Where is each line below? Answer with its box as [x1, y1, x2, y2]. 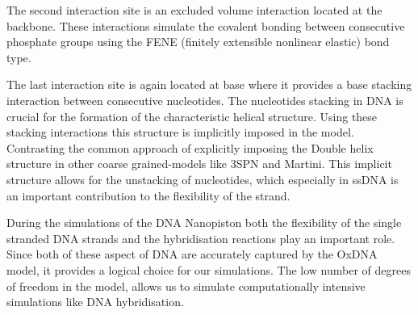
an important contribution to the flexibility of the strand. [6, 187, 291, 204]
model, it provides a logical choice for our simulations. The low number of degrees [6, 261, 411, 278]
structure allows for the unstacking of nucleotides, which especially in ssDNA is [6, 170, 399, 187]
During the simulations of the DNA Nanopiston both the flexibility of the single [6, 214, 402, 231]
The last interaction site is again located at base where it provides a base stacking [6, 76, 412, 93]
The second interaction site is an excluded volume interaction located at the [6, 2, 382, 18]
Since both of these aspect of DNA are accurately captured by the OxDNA [6, 246, 378, 262]
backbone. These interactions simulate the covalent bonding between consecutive [6, 17, 405, 34]
